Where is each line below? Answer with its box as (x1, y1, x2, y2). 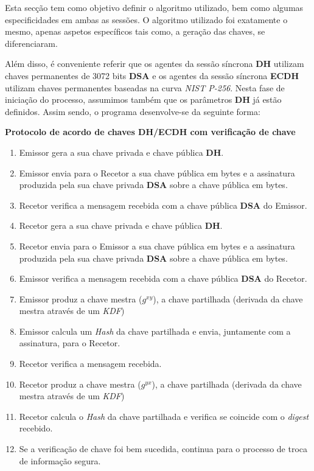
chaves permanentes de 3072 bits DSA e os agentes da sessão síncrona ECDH (5, 69, 299, 82)
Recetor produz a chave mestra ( (19, 377, 141, 390)
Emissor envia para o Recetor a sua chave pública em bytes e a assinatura (19, 166, 295, 179)
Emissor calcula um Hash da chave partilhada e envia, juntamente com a (19, 324, 291, 337)
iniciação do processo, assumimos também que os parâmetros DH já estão (5, 93, 282, 106)
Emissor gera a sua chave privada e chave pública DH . (19, 145, 224, 158)
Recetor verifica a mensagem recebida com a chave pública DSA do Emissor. (19, 198, 307, 211)
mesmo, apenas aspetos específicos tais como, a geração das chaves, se (5, 25, 265, 38)
